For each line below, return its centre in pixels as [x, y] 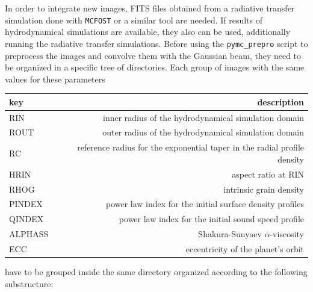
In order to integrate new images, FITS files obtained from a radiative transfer [150, 8]
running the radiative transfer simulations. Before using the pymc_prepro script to [156, 43]
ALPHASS [29, 234]
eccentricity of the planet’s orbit [245, 248]
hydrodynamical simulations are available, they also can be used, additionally [148, 32]
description [280, 101]
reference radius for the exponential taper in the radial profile [191, 147]
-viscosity [287, 234]
